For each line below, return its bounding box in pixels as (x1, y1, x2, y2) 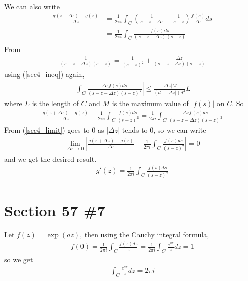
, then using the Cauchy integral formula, (80, 229, 209, 240)
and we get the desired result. (4, 153, 97, 164)
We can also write (4, 1, 60, 11)
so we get (4, 254, 33, 265)
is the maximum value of (112, 98, 189, 109)
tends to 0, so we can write (122, 124, 206, 135)
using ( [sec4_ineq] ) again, (4, 69, 85, 80)
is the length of (32, 98, 79, 109)
